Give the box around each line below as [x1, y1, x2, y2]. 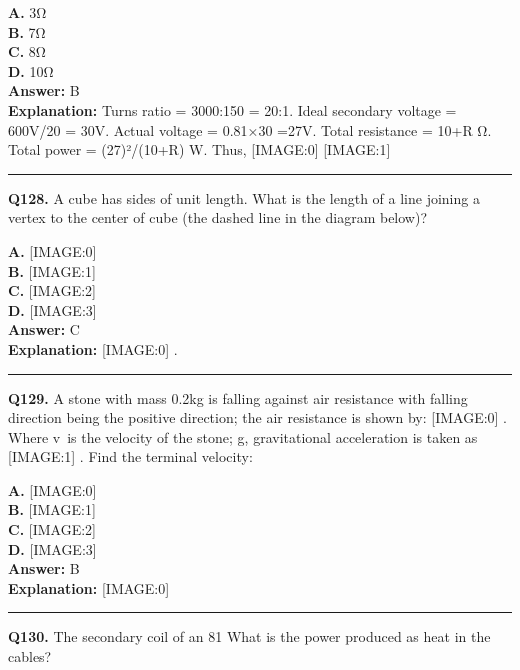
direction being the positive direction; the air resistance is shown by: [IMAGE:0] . [8, 407, 508, 428]
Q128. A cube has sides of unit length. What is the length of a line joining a [8, 187, 480, 208]
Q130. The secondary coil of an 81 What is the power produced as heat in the [8, 626, 491, 647]
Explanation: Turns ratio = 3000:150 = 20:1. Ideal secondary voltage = [8, 99, 457, 120]
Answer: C [8, 319, 80, 340]
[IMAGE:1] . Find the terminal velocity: [8, 446, 253, 467]
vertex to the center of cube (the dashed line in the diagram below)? [8, 207, 428, 228]
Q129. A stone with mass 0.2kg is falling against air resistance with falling [8, 387, 468, 408]
